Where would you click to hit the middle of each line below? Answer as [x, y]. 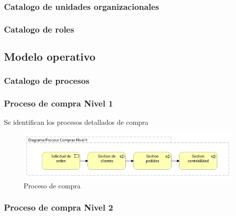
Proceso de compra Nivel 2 [59, 207]
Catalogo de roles [39, 29]
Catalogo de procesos [47, 81]
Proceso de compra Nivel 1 [59, 103]
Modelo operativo [50, 56]
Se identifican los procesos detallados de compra [76, 122]
